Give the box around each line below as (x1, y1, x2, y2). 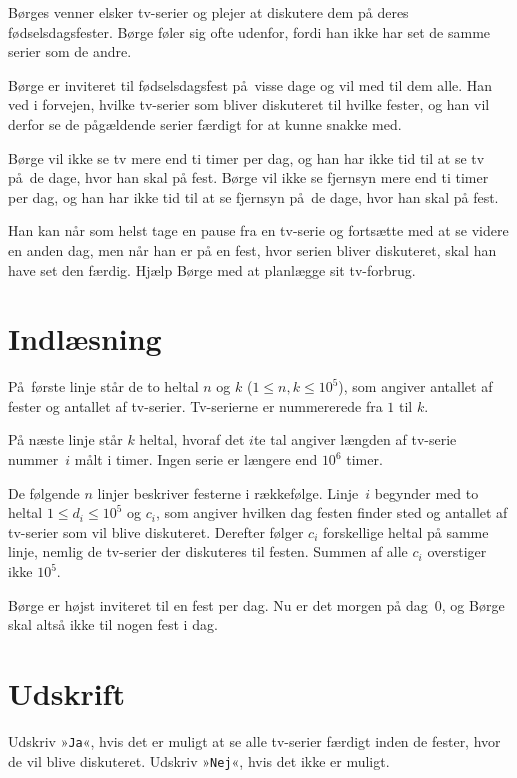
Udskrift (8, 672, 125, 713)
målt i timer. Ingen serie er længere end (74, 449, 318, 470)
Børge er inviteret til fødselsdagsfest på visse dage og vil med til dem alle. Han (8, 74, 493, 95)
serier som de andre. (8, 41, 132, 62)
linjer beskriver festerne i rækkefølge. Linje (97, 482, 359, 503)
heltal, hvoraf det (139, 429, 245, 450)
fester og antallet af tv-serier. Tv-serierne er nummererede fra (8, 395, 383, 416)
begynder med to (374, 482, 479, 503)
